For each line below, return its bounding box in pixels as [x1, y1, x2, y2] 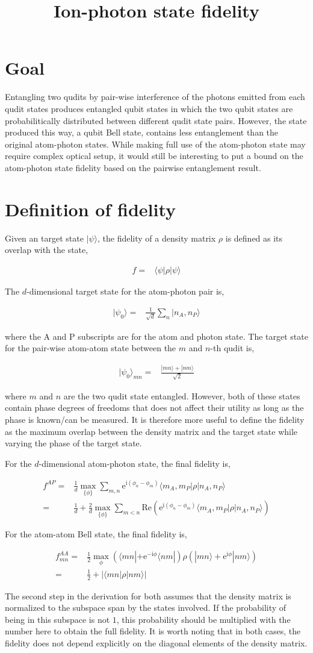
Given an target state [5, 231, 84, 244]
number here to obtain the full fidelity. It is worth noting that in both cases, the [5, 625, 301, 637]
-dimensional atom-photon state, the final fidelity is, [39, 457, 231, 469]
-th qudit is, [210, 342, 255, 354]
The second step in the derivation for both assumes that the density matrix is [5, 589, 291, 602]
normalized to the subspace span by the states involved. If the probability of [5, 601, 287, 614]
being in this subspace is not [5, 613, 110, 625]
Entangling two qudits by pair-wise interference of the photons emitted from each [5, 90, 305, 103]
